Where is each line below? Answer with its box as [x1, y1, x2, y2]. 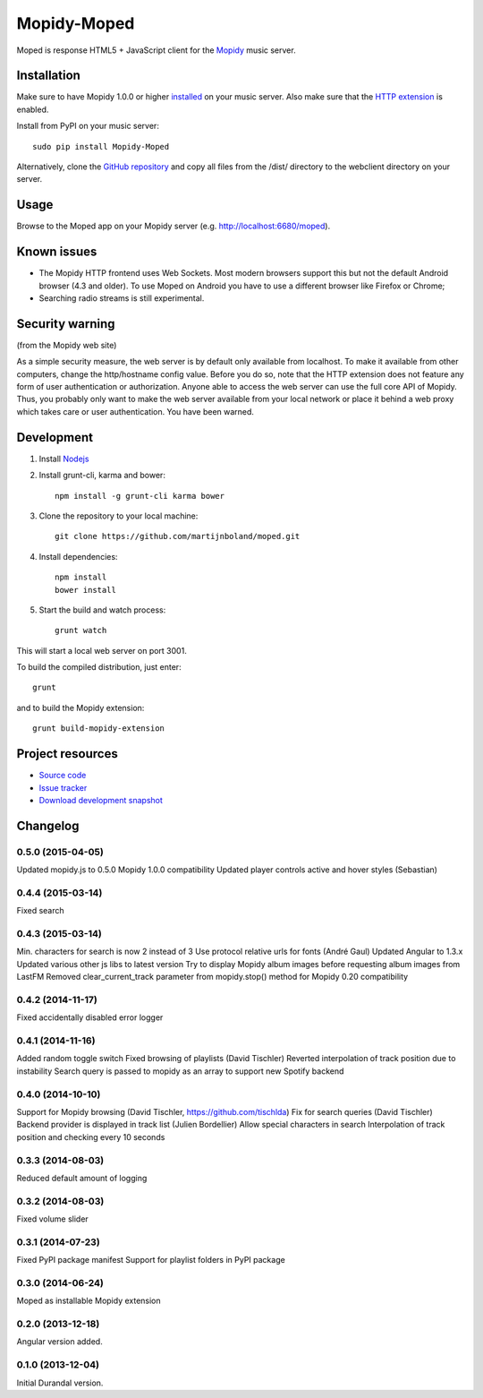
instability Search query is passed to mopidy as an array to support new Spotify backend [16, 1066, 344, 1076]
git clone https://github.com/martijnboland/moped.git [55, 531, 301, 542]
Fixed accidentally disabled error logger [16, 1012, 164, 1023]
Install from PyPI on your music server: [16, 121, 160, 132]
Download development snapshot [38, 794, 163, 805]
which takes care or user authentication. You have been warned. [16, 406, 255, 416]
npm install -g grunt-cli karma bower [55, 491, 225, 501]
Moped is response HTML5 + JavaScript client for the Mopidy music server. [16, 45, 296, 56]
